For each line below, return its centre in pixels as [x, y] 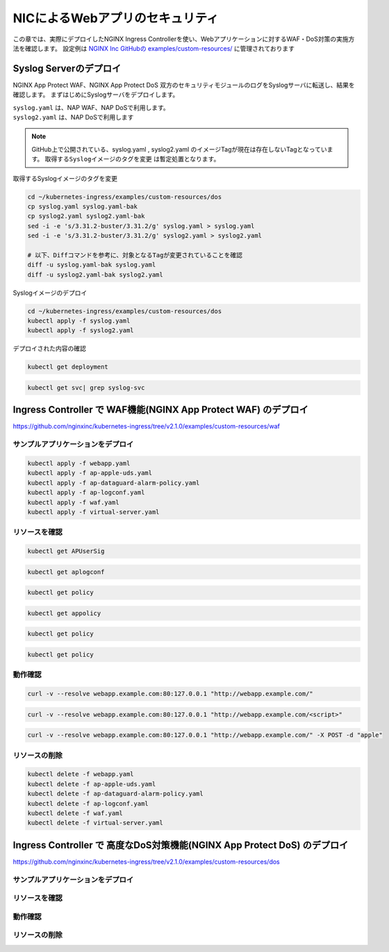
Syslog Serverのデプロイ [67, 68]
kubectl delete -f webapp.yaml [81, 774]
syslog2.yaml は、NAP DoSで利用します [73, 118]
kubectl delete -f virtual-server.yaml [95, 823]
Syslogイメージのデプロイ [50, 293]
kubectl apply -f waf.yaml [73, 502]
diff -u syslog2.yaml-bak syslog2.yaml [95, 274]
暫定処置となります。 [190, 159]
